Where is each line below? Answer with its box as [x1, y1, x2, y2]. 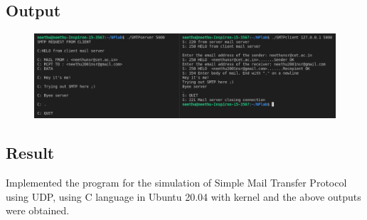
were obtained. [6, 203, 70, 218]
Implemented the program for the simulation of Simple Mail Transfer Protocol [6, 175, 347, 190]
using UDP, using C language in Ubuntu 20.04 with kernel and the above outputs [6, 189, 361, 204]
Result [6, 142, 55, 164]
